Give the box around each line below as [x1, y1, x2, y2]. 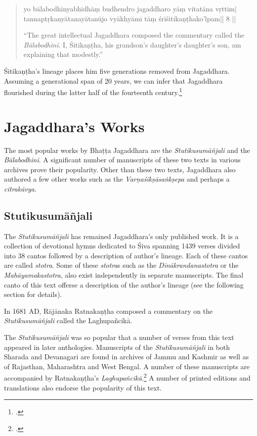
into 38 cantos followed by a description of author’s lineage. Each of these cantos [4, 250, 248, 260]
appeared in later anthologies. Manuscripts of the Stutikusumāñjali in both [4, 341, 230, 352]
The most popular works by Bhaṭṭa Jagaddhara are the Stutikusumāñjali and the [4, 145, 250, 155]
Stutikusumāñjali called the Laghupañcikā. [4, 315, 132, 326]
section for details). [4, 289, 62, 299]
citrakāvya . [4, 183, 37, 194]
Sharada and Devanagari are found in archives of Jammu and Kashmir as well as [4, 351, 249, 362]
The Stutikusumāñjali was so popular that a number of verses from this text [4, 332, 234, 342]
